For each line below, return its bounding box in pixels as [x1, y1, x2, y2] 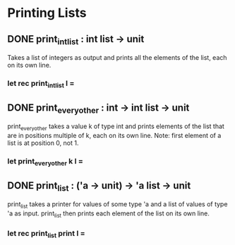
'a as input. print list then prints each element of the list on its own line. [7, 209, 210, 219]
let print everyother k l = [7, 156, 83, 168]
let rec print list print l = [7, 228, 86, 240]
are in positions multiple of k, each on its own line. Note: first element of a [7, 132, 222, 140]
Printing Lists [7, 5, 87, 21]
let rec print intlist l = [7, 79, 75, 89]
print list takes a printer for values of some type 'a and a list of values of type [7, 200, 228, 211]
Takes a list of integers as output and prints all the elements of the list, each [7, 54, 227, 62]
